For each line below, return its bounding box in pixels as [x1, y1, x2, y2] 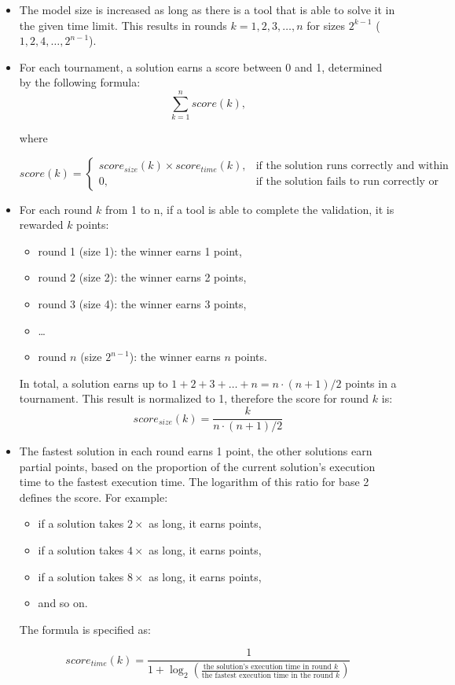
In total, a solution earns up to [19, 374, 168, 391]
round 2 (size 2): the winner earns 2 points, [38, 269, 247, 285]
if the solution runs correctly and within [255, 160, 449, 172]
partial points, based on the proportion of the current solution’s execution [19, 458, 376, 474]
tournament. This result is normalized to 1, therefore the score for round [19, 390, 369, 407]
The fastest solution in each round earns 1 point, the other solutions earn [19, 443, 372, 459]
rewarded [19, 216, 64, 233]
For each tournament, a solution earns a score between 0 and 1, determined [19, 58, 383, 75]
